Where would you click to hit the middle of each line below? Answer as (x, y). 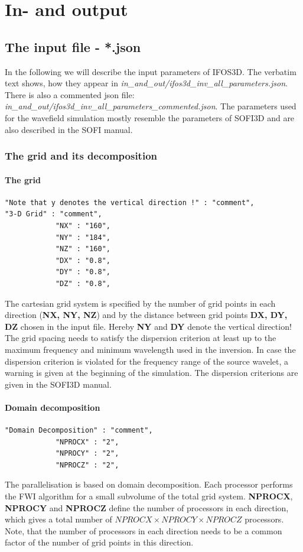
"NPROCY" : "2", (87, 454)
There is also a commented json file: (70, 94)
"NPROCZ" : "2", (87, 465)
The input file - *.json (73, 46)
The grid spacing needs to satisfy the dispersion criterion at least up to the (141, 338)
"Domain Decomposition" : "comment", (79, 431)
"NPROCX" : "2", (87, 442)
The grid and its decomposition (81, 156)
